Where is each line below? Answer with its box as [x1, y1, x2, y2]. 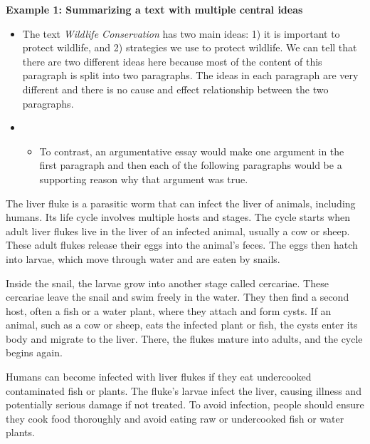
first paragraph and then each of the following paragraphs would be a [39, 158, 342, 172]
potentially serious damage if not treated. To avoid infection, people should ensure [6, 397, 364, 412]
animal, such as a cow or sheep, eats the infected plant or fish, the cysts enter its [6, 317, 358, 332]
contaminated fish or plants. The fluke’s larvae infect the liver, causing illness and [6, 383, 361, 398]
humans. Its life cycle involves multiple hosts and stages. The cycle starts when [6, 210, 351, 224]
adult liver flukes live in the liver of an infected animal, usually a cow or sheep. [6, 223, 350, 238]
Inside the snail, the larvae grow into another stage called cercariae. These [6, 275, 329, 290]
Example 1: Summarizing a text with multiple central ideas [6, 2, 303, 16]
